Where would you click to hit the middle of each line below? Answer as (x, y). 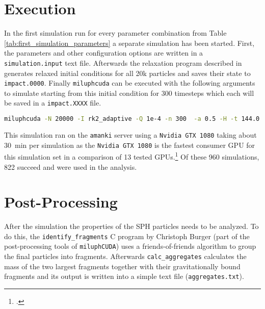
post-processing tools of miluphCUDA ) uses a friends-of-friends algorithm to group (130, 246)
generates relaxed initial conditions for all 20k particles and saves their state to (127, 73)
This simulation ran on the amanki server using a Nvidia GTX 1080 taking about (130, 134)
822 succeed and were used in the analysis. (71, 166)
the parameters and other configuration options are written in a (104, 53)
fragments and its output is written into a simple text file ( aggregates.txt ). (124, 276)
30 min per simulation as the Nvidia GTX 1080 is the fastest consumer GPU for (130, 145)
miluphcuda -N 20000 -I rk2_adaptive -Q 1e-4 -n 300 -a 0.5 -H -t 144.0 (132, 119)
